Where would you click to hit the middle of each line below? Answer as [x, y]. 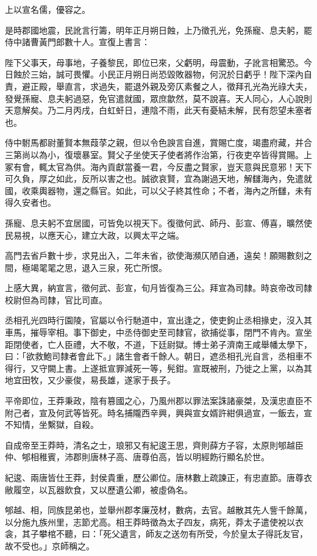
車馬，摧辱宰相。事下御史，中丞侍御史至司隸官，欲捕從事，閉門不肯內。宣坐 [158, 332]
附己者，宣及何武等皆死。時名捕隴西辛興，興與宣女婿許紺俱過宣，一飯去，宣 [158, 412]
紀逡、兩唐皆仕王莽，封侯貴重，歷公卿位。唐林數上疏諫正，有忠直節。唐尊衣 [158, 477]
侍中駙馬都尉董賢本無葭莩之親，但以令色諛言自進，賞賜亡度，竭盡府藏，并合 [158, 143]
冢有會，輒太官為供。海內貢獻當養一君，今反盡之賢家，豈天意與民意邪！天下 [158, 166]
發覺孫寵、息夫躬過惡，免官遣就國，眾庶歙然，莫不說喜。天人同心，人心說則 [158, 98]
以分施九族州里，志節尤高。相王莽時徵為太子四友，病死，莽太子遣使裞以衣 [154, 522]
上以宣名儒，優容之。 [48, 9]
